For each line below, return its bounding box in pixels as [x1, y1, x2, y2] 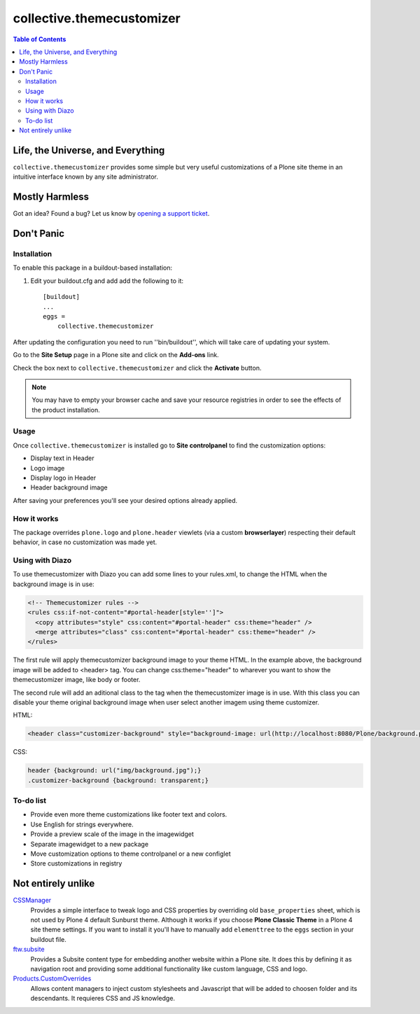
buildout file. [30, 935, 66, 943]
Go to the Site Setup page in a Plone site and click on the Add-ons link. [13, 351, 220, 359]
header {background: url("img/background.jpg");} [27, 767, 202, 775]
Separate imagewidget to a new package [30, 840, 149, 848]
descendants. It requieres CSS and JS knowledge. [30, 994, 175, 1003]
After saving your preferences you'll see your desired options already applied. [13, 496, 238, 504]
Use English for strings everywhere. [30, 820, 134, 828]
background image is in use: [13, 580, 94, 588]
